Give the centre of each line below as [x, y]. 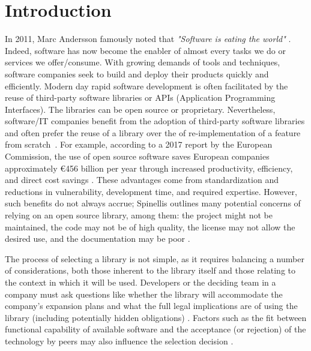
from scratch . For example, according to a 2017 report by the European [139, 144]
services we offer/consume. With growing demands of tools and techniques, [143, 62]
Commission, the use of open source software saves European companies [137, 156]
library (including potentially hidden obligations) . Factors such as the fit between [156, 317]
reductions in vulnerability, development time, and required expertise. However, [151, 191]
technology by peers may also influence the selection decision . [119, 340]
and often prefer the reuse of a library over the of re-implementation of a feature [153, 132]
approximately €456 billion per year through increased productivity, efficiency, [149, 168]
